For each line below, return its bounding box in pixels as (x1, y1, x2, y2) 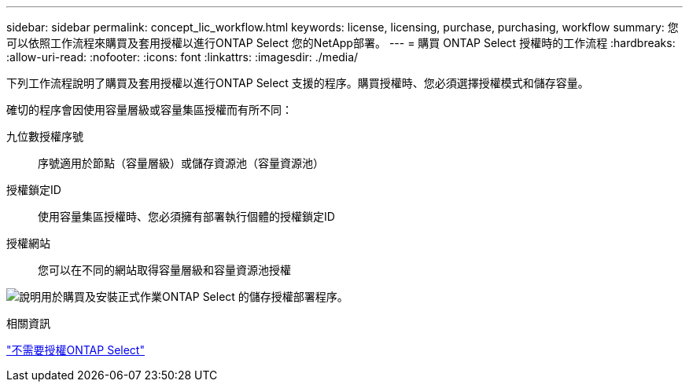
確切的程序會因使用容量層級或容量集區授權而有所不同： (6, 103, 293, 116)
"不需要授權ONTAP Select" (6, 343, 145, 357)
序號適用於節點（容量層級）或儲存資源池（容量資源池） (38, 156, 324, 170)
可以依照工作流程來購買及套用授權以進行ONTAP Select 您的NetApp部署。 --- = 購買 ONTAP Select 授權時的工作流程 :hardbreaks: (6, 36, 676, 49)
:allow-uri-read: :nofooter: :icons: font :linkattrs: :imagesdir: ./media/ (6, 50, 359, 64)
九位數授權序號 (6, 130, 83, 143)
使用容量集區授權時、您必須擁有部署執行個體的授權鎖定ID (38, 210, 335, 223)
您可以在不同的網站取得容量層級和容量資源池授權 (38, 263, 291, 276)
